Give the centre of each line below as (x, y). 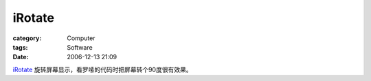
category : (27, 38)
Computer (81, 38)
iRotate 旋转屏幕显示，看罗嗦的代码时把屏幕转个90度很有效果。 (102, 69)
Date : (21, 57)
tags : (20, 47)
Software (80, 47)
